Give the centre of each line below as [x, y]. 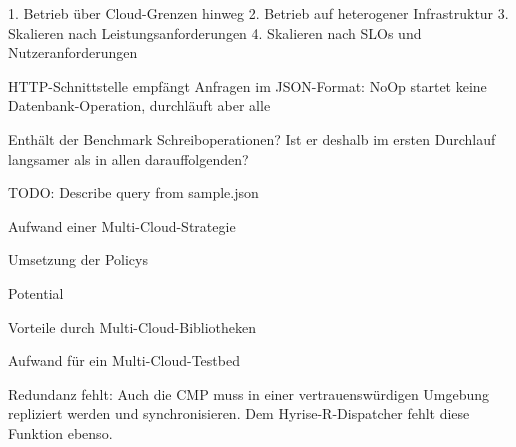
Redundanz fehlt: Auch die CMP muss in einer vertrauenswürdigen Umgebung [249, 393]
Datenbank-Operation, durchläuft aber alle [139, 105]
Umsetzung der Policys [78, 259]
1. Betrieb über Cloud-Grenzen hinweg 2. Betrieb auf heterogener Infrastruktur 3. [258, 13]
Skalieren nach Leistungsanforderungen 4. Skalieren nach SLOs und [215, 32]
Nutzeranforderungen [73, 52]
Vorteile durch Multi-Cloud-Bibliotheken [132, 326]
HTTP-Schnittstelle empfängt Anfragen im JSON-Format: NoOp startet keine [247, 85]
